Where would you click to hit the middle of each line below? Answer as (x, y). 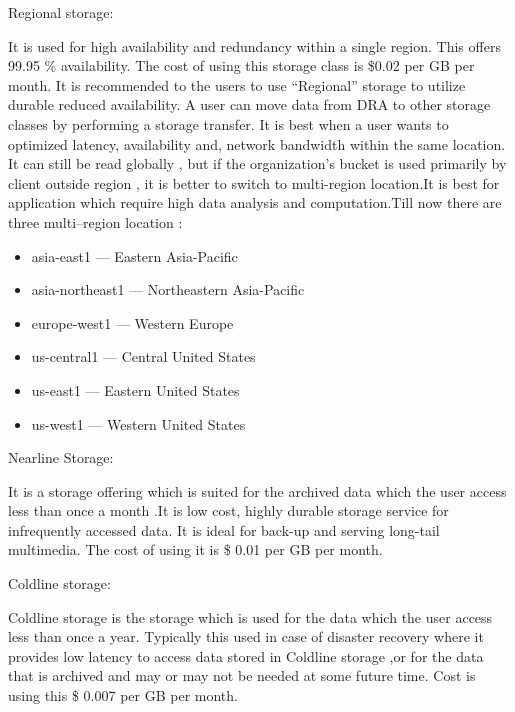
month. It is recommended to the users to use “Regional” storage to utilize (237, 84)
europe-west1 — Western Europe (132, 322)
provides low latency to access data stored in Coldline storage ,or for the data (246, 655)
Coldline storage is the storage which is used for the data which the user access (250, 616)
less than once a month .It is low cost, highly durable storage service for (228, 510)
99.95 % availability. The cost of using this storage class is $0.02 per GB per (241, 65)
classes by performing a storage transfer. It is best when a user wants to (228, 123)
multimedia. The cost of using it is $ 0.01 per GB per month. (195, 549)
